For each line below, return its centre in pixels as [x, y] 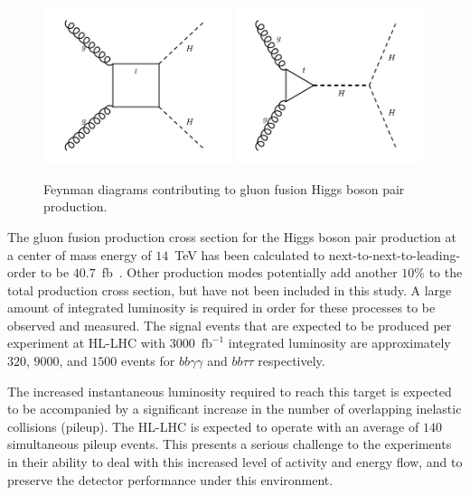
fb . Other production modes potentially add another [249, 272]
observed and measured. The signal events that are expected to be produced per [230, 325]
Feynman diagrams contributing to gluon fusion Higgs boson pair [224, 188]
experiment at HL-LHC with [87, 343]
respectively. [291, 361]
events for [148, 361]
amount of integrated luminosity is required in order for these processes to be [221, 308]
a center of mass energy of [80, 254]
